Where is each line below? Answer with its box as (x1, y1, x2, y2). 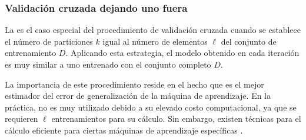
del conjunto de (221, 35, 277, 47)
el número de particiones (5, 35, 93, 47)
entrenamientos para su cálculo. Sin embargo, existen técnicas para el (51, 112, 301, 125)
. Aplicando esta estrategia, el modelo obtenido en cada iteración (65, 46, 300, 59)
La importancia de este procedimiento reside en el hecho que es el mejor (5, 78, 264, 90)
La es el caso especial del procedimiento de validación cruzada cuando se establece (5, 24, 301, 36)
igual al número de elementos (102, 35, 208, 47)
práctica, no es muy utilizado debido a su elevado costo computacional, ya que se (5, 101, 297, 113)
